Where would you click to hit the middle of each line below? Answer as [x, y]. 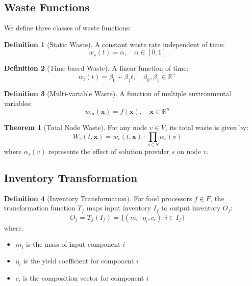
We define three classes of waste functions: [67, 28]
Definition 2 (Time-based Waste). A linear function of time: [96, 68]
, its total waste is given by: [207, 127]
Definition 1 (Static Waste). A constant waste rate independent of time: [114, 44]
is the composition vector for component [83, 277]
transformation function [40, 208]
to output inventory [191, 208]
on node [189, 151]
